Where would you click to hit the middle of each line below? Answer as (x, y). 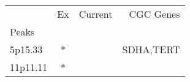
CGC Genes (154, 14)
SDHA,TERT (151, 49)
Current (96, 14)
